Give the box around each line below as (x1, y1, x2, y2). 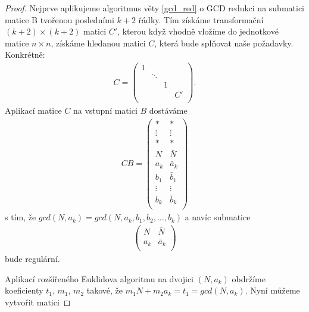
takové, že (86, 284, 123, 297)
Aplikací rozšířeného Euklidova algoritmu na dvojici (5, 272, 193, 285)
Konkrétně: (5, 48, 45, 61)
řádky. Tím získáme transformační (138, 13, 264, 26)
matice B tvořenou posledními (5, 13, 114, 26)
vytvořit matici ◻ (5, 295, 71, 308)
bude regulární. (5, 252, 60, 265)
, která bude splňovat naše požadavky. (154, 36, 294, 49)
